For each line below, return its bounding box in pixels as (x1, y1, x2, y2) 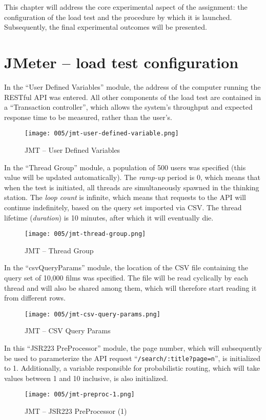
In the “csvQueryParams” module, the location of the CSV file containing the (4, 262, 249, 273)
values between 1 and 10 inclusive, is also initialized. (4, 372, 168, 383)
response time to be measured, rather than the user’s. (4, 111, 173, 122)
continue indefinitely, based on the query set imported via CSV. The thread (4, 202, 242, 212)
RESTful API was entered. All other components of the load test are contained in (4, 91, 261, 102)
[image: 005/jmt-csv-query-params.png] (25, 310, 160, 318)
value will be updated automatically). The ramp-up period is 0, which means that (4, 172, 261, 183)
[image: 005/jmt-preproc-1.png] (25, 391, 135, 398)
